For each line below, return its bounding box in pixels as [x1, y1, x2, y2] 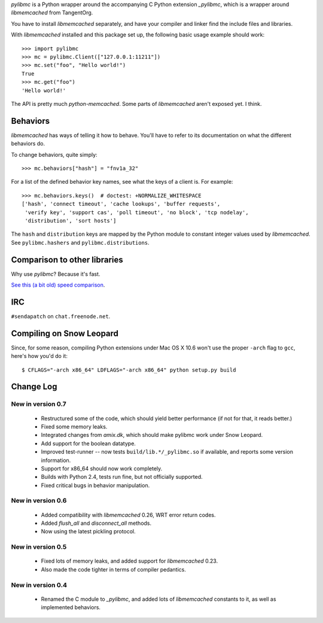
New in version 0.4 [11, 581, 67, 589]
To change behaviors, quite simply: [11, 151, 98, 158]
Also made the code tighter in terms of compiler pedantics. [41, 566, 187, 573]
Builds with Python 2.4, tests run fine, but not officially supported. [41, 473, 203, 481]
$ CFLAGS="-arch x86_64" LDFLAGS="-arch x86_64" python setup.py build [22, 366, 236, 373]
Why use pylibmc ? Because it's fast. [11, 270, 100, 278]
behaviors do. [11, 140, 45, 147]
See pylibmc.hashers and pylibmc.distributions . [11, 239, 150, 246]
